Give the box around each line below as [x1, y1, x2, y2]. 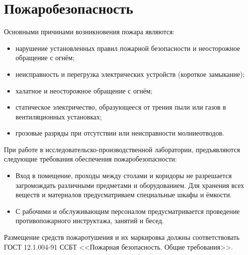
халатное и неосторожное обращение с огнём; [15, 85, 152, 95]
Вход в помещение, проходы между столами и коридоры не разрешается [15, 170, 232, 181]
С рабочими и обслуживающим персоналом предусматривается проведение [15, 206, 240, 216]
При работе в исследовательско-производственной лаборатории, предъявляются [4, 144, 240, 154]
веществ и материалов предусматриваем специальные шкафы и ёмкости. [15, 189, 232, 200]
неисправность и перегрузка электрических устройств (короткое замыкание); [15, 69, 245, 79]
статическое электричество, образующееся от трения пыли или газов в [15, 102, 226, 112]
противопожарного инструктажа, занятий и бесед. [15, 215, 164, 226]
